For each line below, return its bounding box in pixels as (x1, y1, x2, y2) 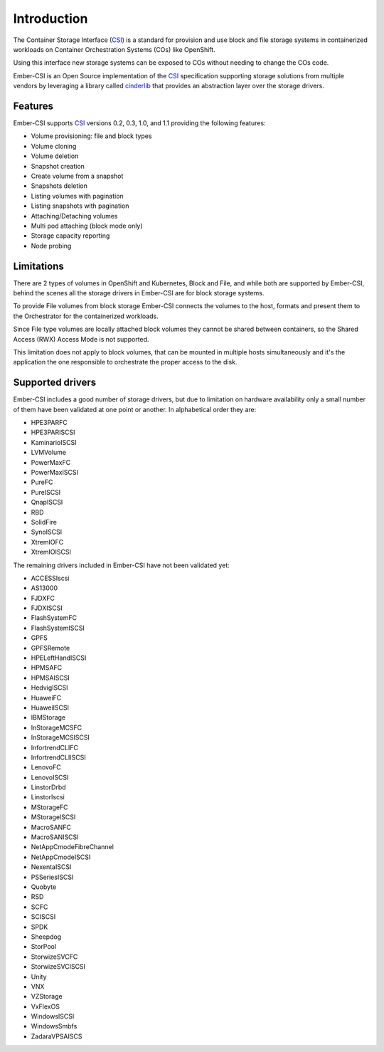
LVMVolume (31, 448, 67, 457)
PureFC (31, 478, 53, 487)
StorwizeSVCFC (31, 952, 78, 961)
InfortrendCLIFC (31, 743, 78, 752)
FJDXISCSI (31, 604, 63, 612)
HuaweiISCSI (31, 703, 70, 712)
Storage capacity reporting (31, 231, 110, 240)
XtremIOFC (31, 537, 64, 546)
